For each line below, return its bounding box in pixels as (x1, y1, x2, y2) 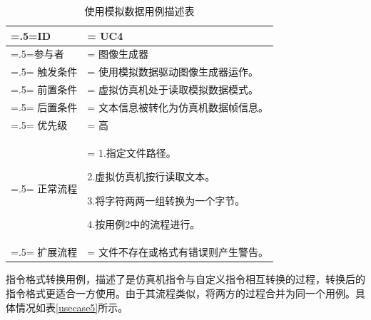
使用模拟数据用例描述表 (84, 4, 195, 18)
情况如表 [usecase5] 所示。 (15, 299, 128, 314)
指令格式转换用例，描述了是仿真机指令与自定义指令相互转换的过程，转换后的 (6, 272, 365, 287)
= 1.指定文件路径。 (87, 145, 176, 160)
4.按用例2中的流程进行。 (87, 217, 200, 232)
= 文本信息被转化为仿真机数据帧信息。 (87, 99, 268, 114)
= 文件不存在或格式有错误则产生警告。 (87, 244, 268, 259)
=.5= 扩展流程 (11, 244, 78, 259)
